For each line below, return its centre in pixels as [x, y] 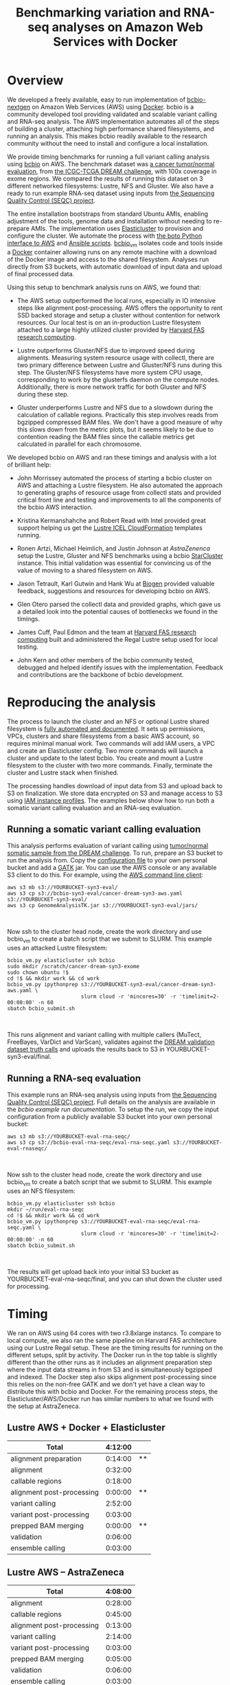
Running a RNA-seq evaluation [74, 1078]
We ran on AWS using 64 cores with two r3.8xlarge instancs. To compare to [114, 1333]
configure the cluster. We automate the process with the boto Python [105, 236]
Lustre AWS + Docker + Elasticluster [87, 1428]
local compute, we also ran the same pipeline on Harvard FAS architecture [112, 1340]
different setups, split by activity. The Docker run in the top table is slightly [112, 1354]
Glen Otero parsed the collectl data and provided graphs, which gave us [119, 604]
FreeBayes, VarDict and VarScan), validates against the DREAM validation [111, 1042]
